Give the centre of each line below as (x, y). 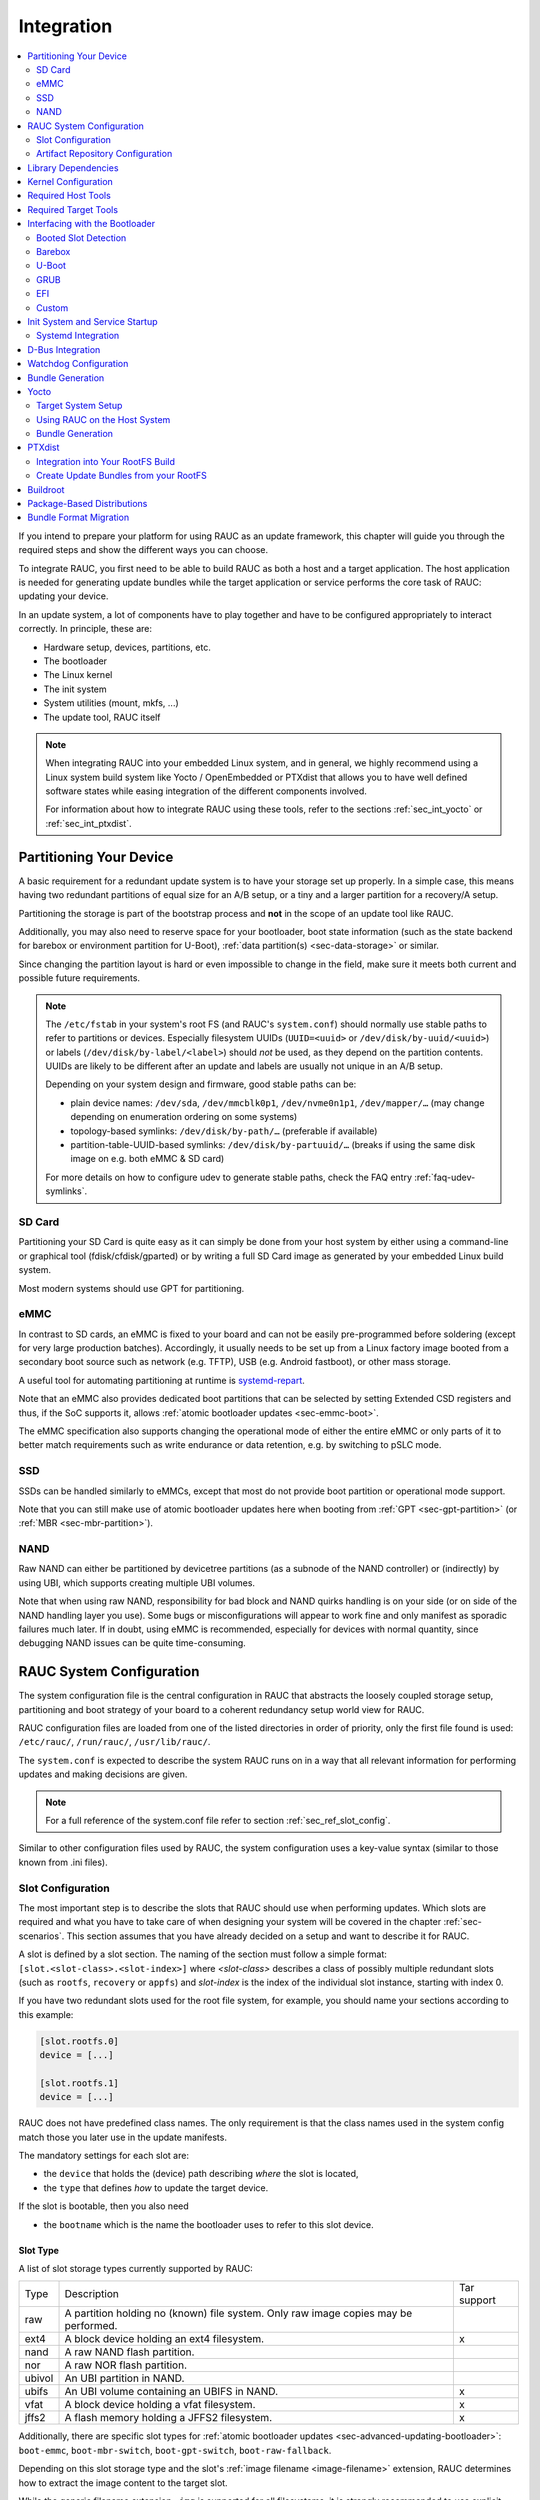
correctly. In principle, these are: (85, 629)
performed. (91, 2326)
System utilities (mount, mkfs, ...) (111, 703)
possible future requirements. (79, 978)
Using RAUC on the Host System (103, 419)
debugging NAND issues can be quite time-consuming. (132, 1643)
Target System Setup (79, 406)
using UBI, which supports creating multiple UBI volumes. (136, 1582)
